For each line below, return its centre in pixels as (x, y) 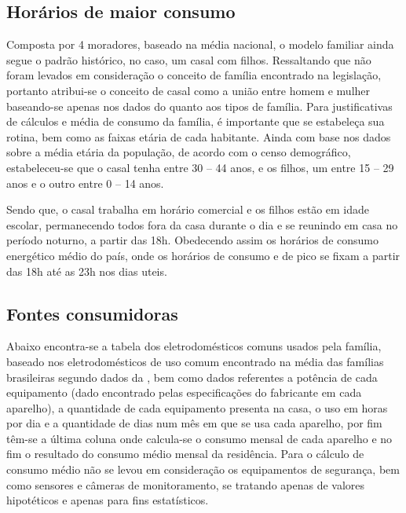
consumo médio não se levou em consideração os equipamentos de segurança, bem (203, 469)
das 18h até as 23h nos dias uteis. (87, 271)
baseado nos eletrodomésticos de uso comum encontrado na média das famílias (195, 361)
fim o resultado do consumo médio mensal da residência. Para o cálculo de (185, 454)
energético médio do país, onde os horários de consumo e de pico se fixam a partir (203, 255)
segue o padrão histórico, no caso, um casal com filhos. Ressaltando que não (189, 59)
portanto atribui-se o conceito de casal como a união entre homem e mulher (188, 90)
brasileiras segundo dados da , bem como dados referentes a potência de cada (192, 377)
